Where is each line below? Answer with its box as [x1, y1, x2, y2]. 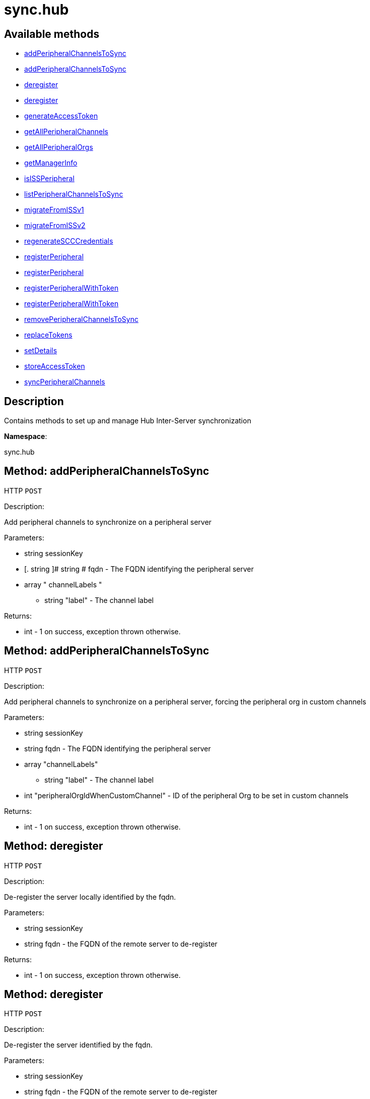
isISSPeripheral [24, 174, 75, 183]
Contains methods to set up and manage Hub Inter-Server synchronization [4, 416, 251, 425]
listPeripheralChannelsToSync [24, 190, 123, 199]
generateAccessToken [24, 112, 98, 121]
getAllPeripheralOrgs [24, 143, 93, 152]
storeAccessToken [24, 362, 85, 371]
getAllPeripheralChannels [24, 127, 108, 136]
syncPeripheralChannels [24, 377, 105, 387]
